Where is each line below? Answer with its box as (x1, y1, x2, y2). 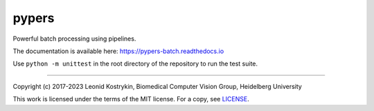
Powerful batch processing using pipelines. (12, 34, 136, 43)
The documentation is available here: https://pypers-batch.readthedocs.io (12, 47, 224, 55)
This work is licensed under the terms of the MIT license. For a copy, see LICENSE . (12, 95, 249, 103)
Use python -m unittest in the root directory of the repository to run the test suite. (12, 59, 258, 68)
